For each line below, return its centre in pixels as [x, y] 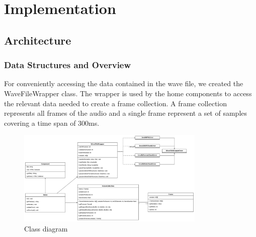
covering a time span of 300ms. [52, 123]
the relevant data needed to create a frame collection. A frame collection [116, 103]
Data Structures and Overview [68, 65]
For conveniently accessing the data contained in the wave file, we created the [124, 83]
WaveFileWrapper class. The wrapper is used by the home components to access [128, 93]
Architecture [38, 40]
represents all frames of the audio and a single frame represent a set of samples [126, 113]
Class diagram [46, 228]
